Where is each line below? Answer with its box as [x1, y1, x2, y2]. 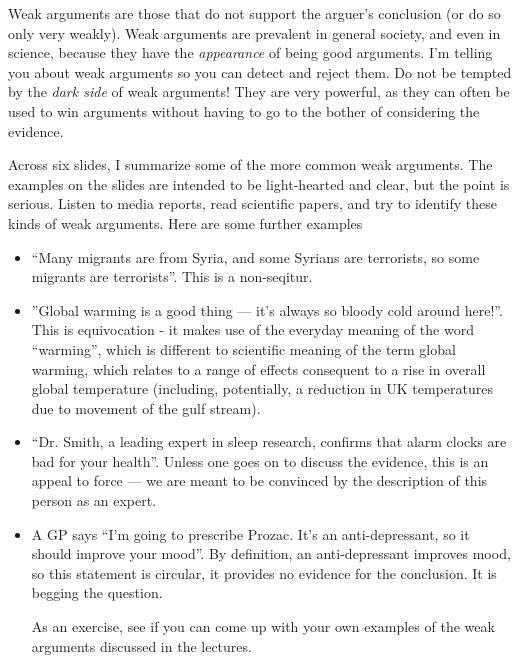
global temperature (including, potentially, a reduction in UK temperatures [31, 378, 493, 399]
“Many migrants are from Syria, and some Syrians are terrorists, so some [31, 246, 480, 267]
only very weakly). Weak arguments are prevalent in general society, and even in [8, 22, 501, 43]
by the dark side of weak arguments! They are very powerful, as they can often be [8, 81, 510, 102]
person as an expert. [31, 490, 157, 511]
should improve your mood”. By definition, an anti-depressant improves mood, [31, 543, 511, 564]
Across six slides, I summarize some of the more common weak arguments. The [8, 154, 493, 175]
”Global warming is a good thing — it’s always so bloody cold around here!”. [31, 299, 503, 320]
